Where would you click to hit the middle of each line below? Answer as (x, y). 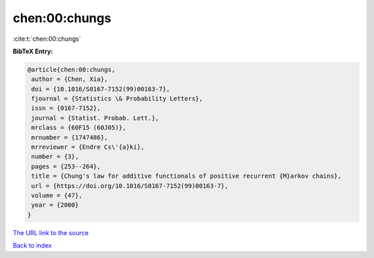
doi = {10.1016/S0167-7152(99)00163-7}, (101, 89)
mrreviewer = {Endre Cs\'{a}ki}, (88, 147)
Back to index (32, 246)
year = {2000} (55, 205)
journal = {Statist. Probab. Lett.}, (95, 118)
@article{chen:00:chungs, (71, 70)
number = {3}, (55, 157)
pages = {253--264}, (66, 166)
